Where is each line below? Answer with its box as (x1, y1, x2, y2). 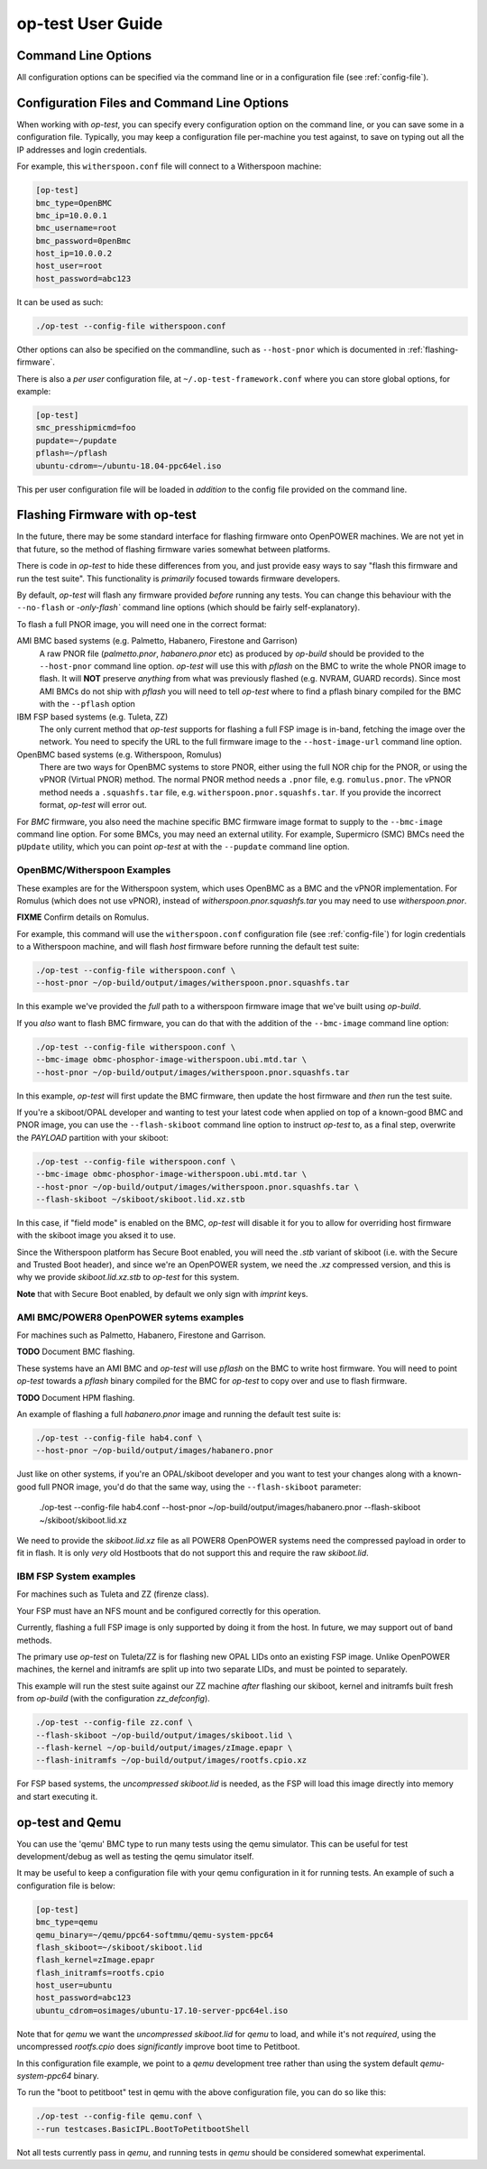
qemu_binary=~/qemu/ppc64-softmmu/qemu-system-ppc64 (35, 1930, 274, 1940)
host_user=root (35, 261, 103, 271)
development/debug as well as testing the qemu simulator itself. (16, 1850, 254, 1861)
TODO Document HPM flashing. (16, 1392, 135, 1403)
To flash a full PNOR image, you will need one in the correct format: (16, 618, 267, 629)
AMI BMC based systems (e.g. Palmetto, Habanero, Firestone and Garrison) (16, 635, 298, 646)
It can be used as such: (16, 296, 104, 307)
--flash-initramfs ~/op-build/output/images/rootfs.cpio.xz (35, 1756, 308, 1766)
